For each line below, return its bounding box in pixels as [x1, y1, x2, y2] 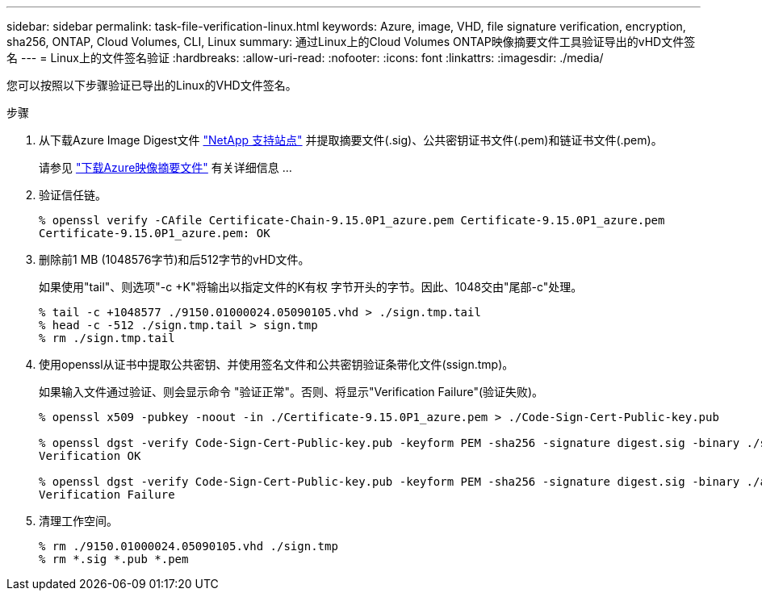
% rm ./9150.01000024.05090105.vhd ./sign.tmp [39, 540, 338, 553]
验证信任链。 [39, 188, 107, 202]
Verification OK [39, 449, 141, 462]
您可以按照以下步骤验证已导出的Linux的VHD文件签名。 [6, 78, 297, 92]
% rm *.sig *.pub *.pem [39, 553, 189, 566]
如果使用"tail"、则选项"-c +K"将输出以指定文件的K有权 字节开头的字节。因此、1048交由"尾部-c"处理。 [39, 280, 583, 294]
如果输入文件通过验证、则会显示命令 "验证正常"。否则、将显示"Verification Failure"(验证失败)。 [39, 385, 544, 399]
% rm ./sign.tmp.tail [39, 332, 175, 344]
